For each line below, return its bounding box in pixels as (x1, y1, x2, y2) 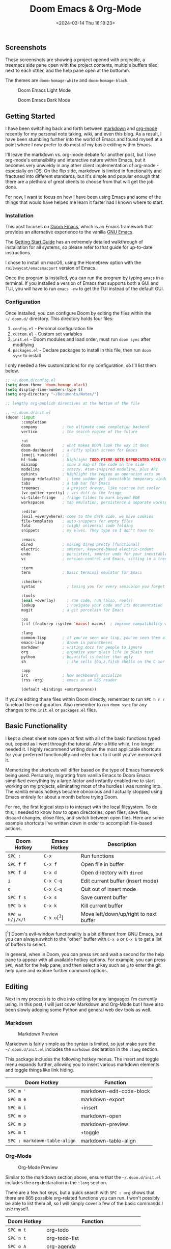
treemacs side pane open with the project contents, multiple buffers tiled (5, 62, 158, 68)
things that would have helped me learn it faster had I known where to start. (5, 199, 164, 205)
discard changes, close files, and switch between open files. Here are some (5, 814, 164, 820)
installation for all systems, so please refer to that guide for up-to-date (5, 244, 153, 250)
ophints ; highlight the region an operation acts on (21, 471, 160, 476)
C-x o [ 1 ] (43, 913, 64, 921)
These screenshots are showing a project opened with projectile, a (5, 57, 145, 63)
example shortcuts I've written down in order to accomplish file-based (5, 820, 153, 826)
